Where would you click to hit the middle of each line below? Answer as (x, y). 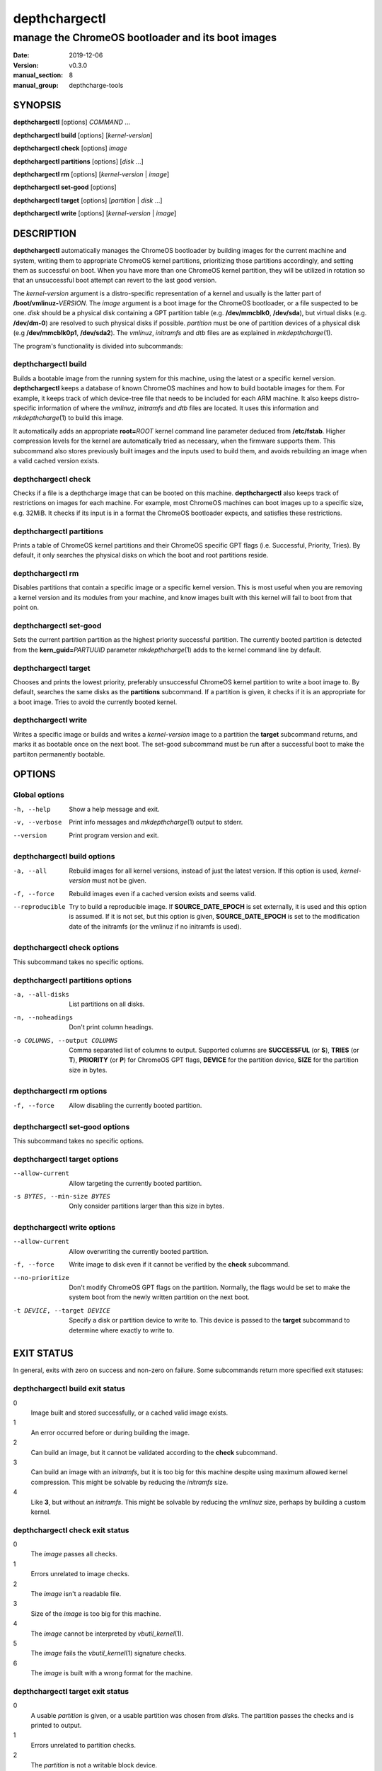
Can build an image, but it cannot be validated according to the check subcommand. (154, 1452)
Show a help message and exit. (114, 809)
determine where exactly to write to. (122, 1330)
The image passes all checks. (74, 1554)
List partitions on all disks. (107, 1004)
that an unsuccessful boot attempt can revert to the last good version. (115, 281)
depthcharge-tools (96, 85)
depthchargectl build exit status (69, 1388)
